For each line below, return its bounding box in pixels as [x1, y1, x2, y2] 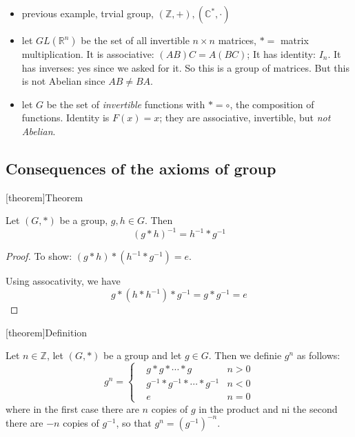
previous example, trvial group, [21, 6, 154, 20]
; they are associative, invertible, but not [159, 110, 331, 125]
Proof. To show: [6, 249, 72, 263]
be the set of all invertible [81, 33, 190, 47]
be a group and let [103, 348, 182, 363]
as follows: [296, 348, 341, 363]
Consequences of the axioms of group [6, 157, 276, 179]
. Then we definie [208, 348, 282, 363]
